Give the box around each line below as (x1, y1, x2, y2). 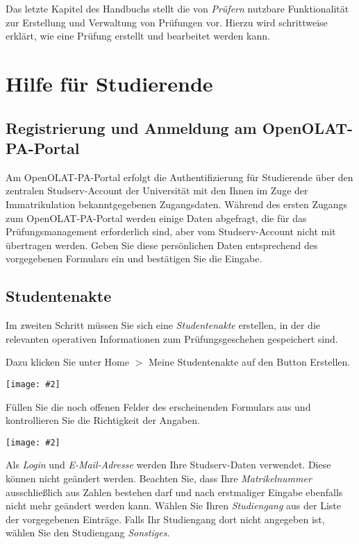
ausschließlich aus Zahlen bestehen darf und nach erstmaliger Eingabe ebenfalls (6, 484, 343, 499)
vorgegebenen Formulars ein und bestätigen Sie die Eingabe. (6, 251, 262, 266)
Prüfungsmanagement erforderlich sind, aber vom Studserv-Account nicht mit (6, 224, 336, 239)
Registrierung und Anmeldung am (6, 117, 257, 138)
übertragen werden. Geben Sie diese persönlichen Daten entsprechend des (6, 237, 318, 252)
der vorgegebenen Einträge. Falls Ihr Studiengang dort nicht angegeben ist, (6, 511, 325, 526)
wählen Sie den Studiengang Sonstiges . (6, 525, 170, 540)
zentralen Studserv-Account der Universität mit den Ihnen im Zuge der (6, 183, 308, 198)
